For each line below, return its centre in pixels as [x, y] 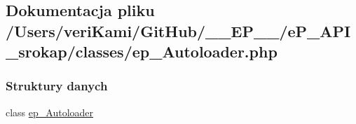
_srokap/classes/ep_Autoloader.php [142, 51]
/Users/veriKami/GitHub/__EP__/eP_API [178, 30]
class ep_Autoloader [50, 112]
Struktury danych [57, 86]
